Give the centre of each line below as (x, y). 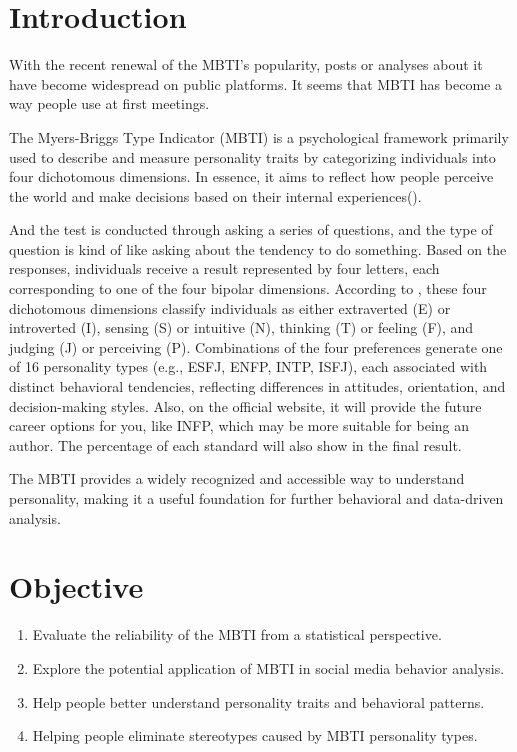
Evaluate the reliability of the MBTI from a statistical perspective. (237, 634)
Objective (76, 586)
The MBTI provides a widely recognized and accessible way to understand (237, 478)
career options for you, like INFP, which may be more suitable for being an (239, 425)
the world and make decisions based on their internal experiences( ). (215, 195)
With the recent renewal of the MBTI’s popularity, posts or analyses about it (246, 64)
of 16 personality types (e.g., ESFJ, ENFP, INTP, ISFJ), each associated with (248, 366)
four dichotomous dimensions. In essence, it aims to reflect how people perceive (251, 176)
